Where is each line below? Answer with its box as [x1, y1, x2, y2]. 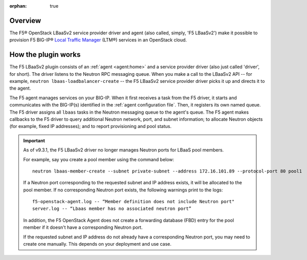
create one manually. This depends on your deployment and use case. [23, 241, 171, 247]
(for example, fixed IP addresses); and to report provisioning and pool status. [9, 123, 171, 129]
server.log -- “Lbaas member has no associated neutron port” [32, 206, 192, 212]
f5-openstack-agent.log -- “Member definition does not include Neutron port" [32, 199, 235, 205]
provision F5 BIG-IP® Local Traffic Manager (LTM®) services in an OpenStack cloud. [9, 37, 187, 43]
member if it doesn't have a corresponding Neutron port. [23, 224, 143, 230]
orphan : [9, 3, 27, 9]
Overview [9, 16, 41, 25]
